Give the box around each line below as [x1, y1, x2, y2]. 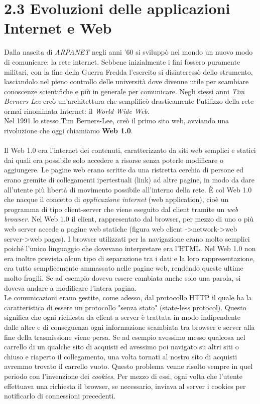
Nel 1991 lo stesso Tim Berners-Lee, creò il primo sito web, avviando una [4, 115, 229, 126]
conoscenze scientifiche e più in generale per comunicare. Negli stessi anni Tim [4, 86, 245, 96]
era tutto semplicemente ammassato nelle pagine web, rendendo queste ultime [4, 263, 243, 273]
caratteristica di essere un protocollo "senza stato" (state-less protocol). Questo [4, 302, 246, 312]
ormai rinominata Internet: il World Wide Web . [4, 105, 150, 116]
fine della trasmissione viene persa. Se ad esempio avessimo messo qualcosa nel [4, 331, 245, 342]
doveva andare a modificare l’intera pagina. [4, 282, 137, 293]
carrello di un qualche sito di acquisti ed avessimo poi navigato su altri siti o [4, 341, 239, 352]
